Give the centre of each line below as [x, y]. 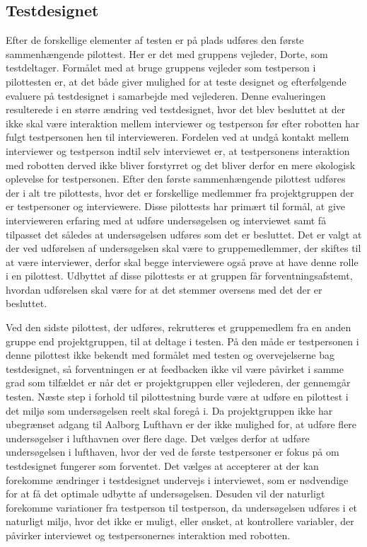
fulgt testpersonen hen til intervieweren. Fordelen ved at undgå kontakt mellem [177, 137]
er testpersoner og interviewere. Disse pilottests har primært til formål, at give [176, 206]
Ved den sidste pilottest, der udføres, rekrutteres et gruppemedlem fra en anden [179, 327]
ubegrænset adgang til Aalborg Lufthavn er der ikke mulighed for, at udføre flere [181, 424]
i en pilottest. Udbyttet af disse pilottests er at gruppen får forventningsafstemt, [179, 276]
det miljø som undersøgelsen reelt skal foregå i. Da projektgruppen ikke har [169, 410]
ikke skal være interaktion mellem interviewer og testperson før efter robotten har [183, 123]
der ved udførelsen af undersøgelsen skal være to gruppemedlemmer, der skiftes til [183, 248]
